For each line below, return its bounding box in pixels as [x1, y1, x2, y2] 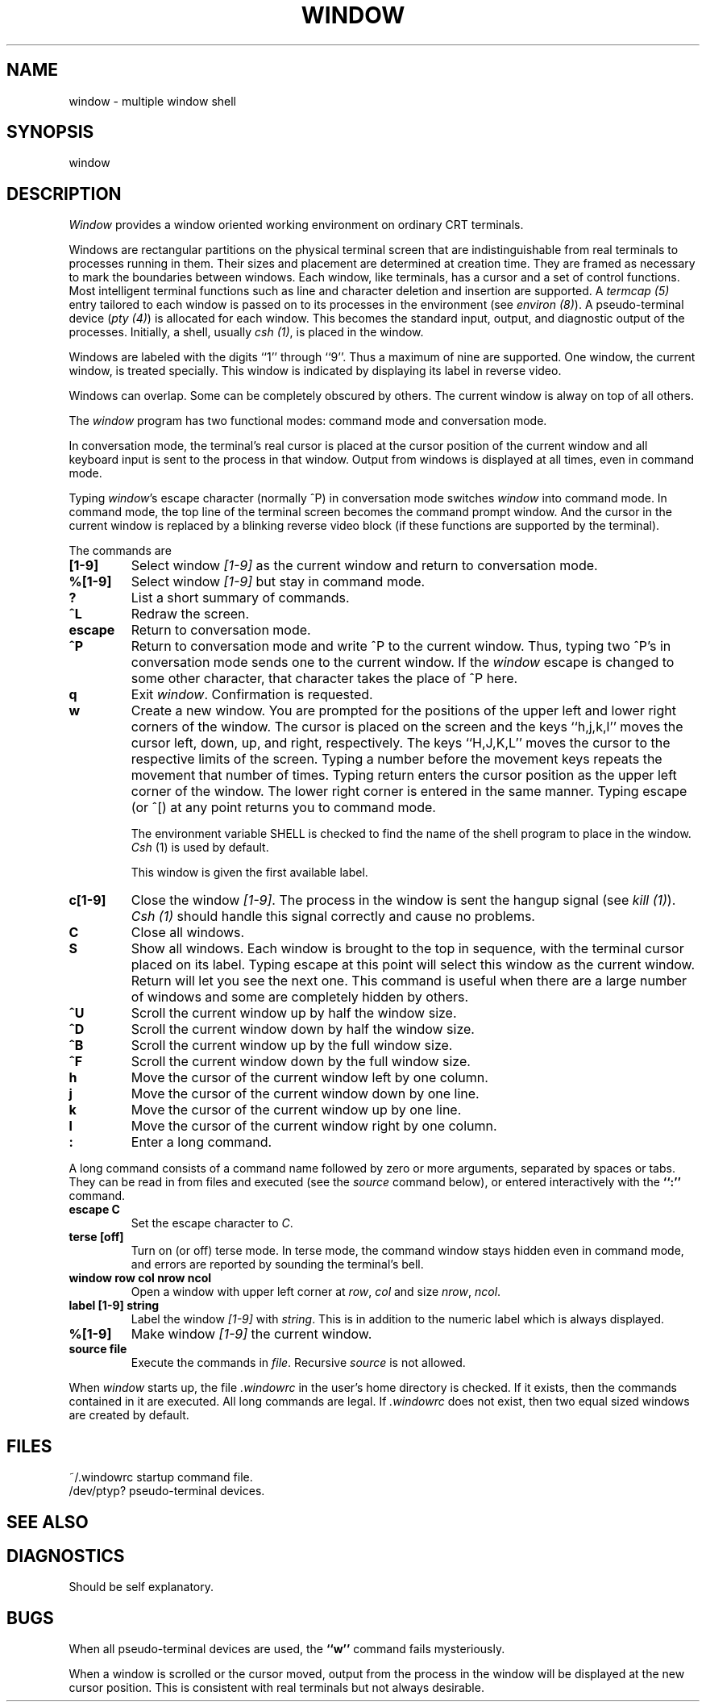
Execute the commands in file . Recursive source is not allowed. [131, 1356, 466, 1370]
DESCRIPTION [6, 183, 122, 204]
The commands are [69, 544, 172, 558]
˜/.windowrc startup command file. [69, 1470, 253, 1485]
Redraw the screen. [131, 606, 250, 623]
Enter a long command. [131, 1134, 272, 1151]
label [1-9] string [69, 1298, 160, 1313]
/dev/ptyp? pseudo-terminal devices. [69, 1484, 265, 1498]
